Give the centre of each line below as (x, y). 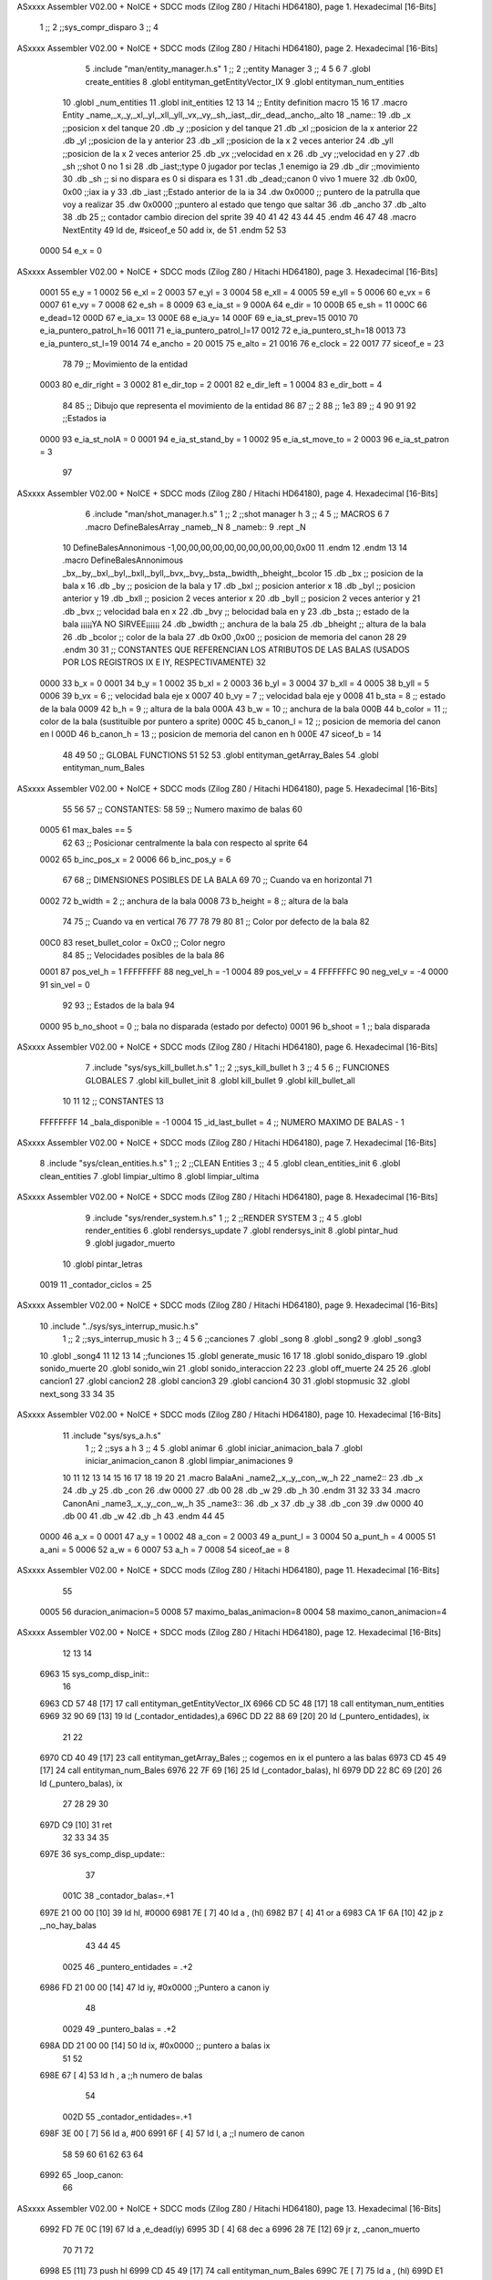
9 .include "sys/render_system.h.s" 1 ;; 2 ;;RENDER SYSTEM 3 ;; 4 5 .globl (223, 1218)
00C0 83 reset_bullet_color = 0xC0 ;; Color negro (133, 942)
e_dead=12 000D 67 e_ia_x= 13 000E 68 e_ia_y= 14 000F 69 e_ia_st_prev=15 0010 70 (199, 317)
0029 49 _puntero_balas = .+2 (119, 2028)
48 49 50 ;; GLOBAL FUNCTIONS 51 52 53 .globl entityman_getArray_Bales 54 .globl (220, 755)
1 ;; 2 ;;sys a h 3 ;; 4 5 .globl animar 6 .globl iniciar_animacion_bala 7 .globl (224, 1448)
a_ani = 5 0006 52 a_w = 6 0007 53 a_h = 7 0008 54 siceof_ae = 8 (165, 1549)
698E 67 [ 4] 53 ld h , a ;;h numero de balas (121, 2076)
